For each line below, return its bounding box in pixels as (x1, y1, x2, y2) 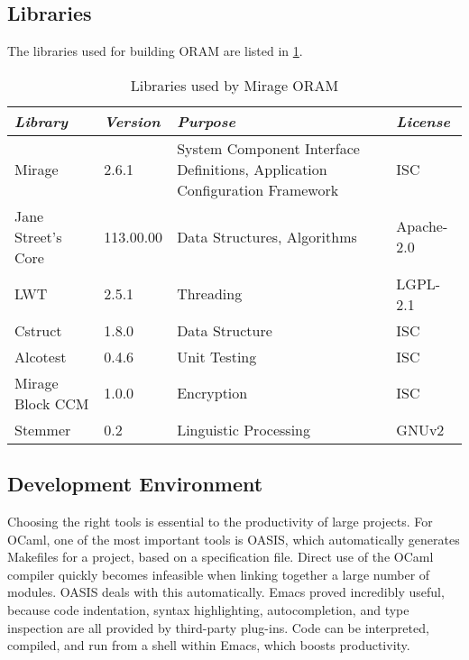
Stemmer (14, 418, 71, 440)
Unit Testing (177, 345, 257, 367)
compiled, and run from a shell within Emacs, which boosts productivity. (7, 636, 410, 655)
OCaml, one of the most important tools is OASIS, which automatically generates (7, 529, 460, 548)
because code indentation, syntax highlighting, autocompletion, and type (7, 600, 409, 619)
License (396, 110, 450, 132)
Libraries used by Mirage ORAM (130, 74, 339, 96)
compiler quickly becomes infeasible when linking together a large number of (7, 564, 430, 583)
